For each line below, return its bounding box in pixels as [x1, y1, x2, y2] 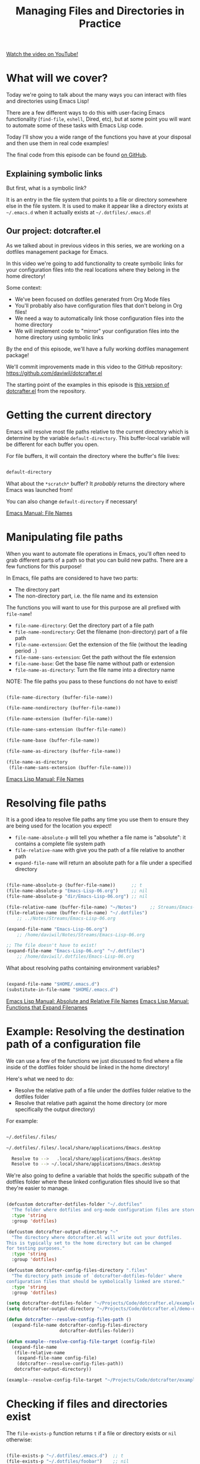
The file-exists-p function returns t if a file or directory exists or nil [6, 1429, 177, 1437]
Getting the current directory [6, 408, 152, 422]
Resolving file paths [6, 796, 107, 810]
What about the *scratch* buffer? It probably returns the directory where [6, 479, 186, 487]
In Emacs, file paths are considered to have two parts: [6, 574, 139, 582]
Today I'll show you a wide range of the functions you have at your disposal [6, 133, 192, 141]
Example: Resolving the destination [6, 1025, 185, 1038]
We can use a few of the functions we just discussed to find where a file [6, 1057, 183, 1064]
